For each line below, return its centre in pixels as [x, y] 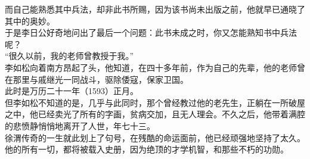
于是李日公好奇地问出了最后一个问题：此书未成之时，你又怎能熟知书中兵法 [151, 32]
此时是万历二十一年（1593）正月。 [72, 91]
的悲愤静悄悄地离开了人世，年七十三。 [80, 125]
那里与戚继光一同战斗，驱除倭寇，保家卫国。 [100, 79]
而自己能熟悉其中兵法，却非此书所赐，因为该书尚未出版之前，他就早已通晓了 [155, 9]
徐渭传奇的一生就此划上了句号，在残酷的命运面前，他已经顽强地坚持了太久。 [155, 137]
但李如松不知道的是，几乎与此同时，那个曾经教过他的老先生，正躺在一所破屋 [155, 102]
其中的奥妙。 [30, 21]
